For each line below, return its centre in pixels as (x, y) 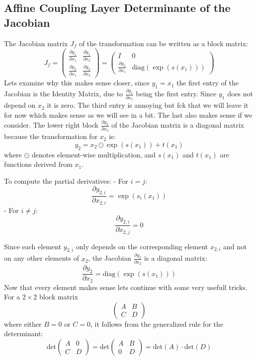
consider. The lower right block (51, 125)
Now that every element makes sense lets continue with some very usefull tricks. (126, 287)
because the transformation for (51, 136)
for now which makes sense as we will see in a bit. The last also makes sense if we (128, 114)
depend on (20, 105)
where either (23, 324)
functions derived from (38, 164)
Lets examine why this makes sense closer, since (77, 83)
